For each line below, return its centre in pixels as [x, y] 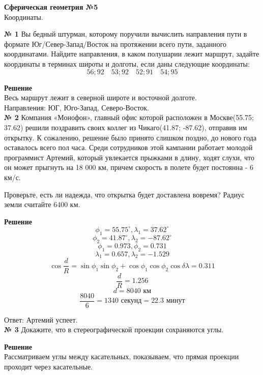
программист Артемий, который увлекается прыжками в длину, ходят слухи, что [129, 157]
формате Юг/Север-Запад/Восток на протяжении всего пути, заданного [115, 44]
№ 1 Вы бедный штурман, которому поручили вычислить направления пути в [126, 34]
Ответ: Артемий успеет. [41, 319]
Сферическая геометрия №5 [51, 7]
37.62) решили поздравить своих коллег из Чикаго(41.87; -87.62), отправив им [126, 127]
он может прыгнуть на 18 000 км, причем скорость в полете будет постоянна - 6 [129, 167]
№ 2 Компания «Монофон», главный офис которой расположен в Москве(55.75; [129, 117]
